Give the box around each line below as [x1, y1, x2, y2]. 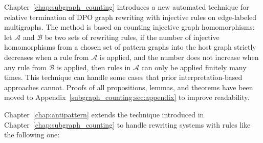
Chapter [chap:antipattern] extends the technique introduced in [4, 109, 204, 119]
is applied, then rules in [57, 62, 131, 72]
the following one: [4, 129, 60, 140]
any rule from [4, 62, 47, 72]
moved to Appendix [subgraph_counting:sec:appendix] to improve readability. [4, 92, 250, 103]
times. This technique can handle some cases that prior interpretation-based [4, 72, 243, 83]
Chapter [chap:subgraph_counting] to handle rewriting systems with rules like [4, 119, 251, 130]
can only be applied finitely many [141, 62, 247, 72]
